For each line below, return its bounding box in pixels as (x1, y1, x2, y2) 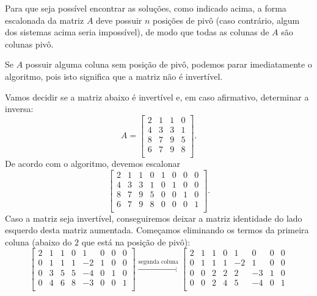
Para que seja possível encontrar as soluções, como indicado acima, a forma (5, 2, 286, 14)
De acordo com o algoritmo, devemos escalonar (5, 157, 181, 169)
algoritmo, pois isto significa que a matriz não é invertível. (5, 69, 223, 82)
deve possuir (96, 13, 142, 26)
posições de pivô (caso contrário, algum (153, 13, 300, 26)
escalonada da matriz (5, 13, 84, 26)
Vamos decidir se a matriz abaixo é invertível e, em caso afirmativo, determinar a (5, 90, 309, 103)
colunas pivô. (5, 37, 54, 50)
